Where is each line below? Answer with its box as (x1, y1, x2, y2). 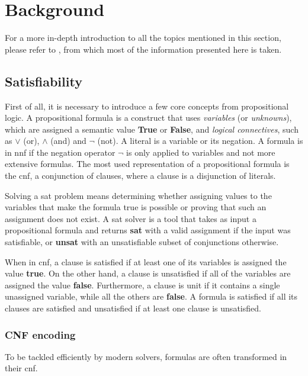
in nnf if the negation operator (5, 146, 115, 158)
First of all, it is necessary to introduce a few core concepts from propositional (5, 99, 289, 112)
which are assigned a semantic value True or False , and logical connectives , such (5, 123, 299, 135)
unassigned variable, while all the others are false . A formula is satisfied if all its (5, 290, 298, 303)
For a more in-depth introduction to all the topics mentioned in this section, (5, 31, 281, 44)
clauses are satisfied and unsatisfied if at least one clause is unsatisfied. (5, 302, 261, 314)
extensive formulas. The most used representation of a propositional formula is (5, 158, 290, 170)
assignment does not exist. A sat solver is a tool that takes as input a (5, 212, 256, 224)
